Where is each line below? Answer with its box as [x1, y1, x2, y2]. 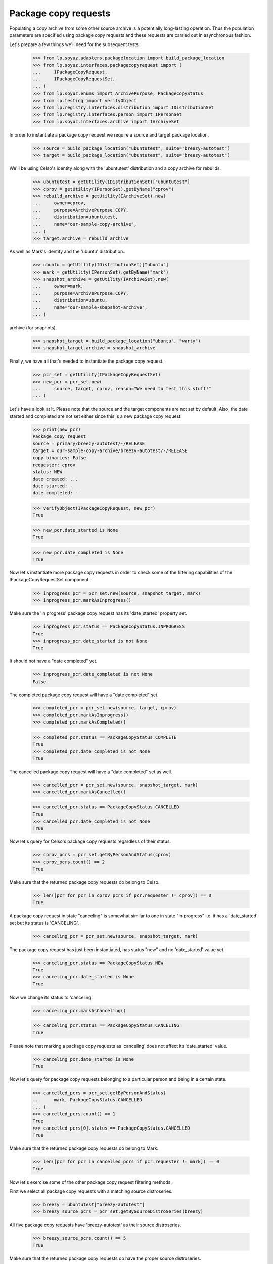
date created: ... [32, 476, 78, 482]
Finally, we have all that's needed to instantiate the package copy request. [9, 358, 164, 364]
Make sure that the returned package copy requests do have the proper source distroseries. [9, 1255, 202, 1261]
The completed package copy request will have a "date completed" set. [9, 692, 159, 698]
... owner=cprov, [32, 200, 86, 206]
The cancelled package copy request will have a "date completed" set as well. [9, 769, 172, 775]
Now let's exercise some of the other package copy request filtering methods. [9, 1179, 172, 1185]
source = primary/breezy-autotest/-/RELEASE [32, 440, 145, 446]
